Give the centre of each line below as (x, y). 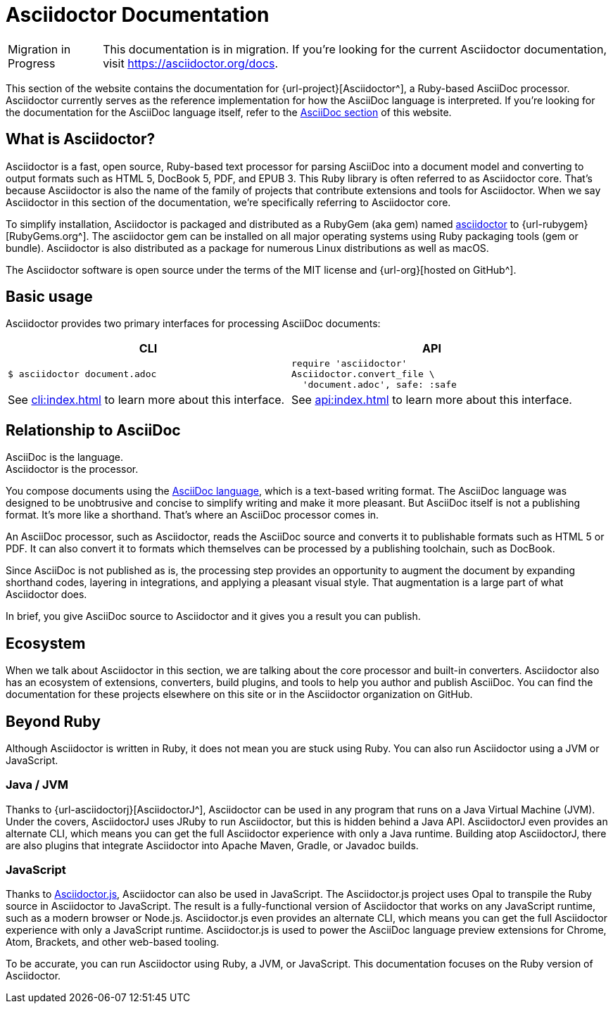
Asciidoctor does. (46, 595)
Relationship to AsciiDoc (93, 430)
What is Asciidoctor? (81, 139)
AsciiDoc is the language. (64, 457)
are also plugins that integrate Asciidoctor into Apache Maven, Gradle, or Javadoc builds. (212, 845)
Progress (32, 63)
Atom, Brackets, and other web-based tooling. (113, 942)
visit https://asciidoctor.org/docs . (191, 63)
